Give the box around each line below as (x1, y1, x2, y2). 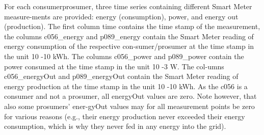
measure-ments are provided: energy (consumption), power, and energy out (4, 11, 239, 21)
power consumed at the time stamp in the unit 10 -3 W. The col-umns (4, 61, 224, 71)
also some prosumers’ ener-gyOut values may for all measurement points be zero (4, 100, 255, 111)
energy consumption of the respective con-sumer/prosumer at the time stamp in (4, 41, 254, 51)
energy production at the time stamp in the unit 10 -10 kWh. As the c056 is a (4, 80, 248, 91)
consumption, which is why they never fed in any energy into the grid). (4, 121, 226, 131)
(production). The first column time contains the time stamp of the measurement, (4, 21, 260, 32)
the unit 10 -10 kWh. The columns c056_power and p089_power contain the (4, 50, 244, 61)
